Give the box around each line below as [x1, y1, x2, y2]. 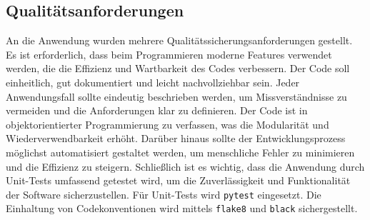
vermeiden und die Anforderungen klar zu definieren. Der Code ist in [6, 103, 308, 118]
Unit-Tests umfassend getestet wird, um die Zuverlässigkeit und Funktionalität [6, 173, 351, 188]
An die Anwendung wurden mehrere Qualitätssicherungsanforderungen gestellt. [6, 33, 353, 48]
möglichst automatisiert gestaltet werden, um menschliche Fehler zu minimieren [6, 144, 355, 159]
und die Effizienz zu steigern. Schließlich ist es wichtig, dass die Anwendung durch [6, 159, 365, 174]
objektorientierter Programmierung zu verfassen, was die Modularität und [6, 116, 329, 131]
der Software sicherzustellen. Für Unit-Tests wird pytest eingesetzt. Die [6, 186, 321, 201]
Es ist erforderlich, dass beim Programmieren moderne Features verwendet [6, 46, 332, 61]
